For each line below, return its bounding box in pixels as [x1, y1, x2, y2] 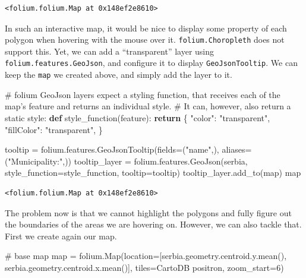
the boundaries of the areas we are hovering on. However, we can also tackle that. [5, 218, 302, 230]
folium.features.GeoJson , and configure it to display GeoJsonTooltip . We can [5, 56, 298, 69]
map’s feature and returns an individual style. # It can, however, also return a [5, 100, 291, 112]
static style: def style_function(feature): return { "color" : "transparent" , [5, 111, 270, 124]
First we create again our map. [5, 229, 117, 242]
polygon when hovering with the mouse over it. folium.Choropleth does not [5, 33, 285, 46]
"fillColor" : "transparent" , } [5, 123, 103, 135]
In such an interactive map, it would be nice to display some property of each [5, 21, 287, 34]
